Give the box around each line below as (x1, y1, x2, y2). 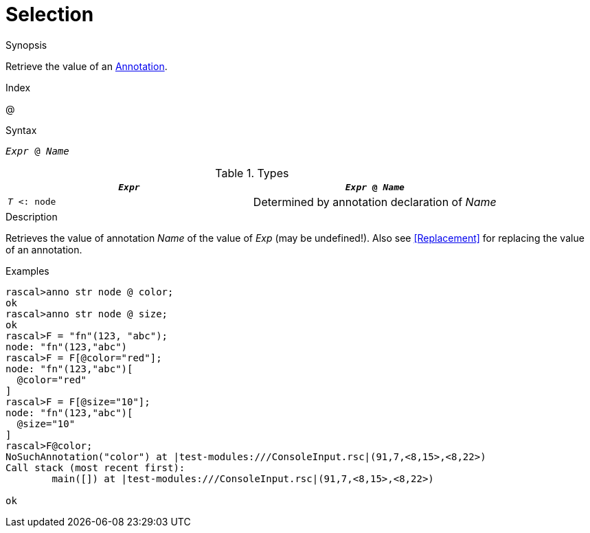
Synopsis (5, 38, 47, 51)
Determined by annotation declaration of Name (253, 194, 497, 209)
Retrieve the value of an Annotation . (5, 60, 168, 72)
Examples (5, 264, 49, 277)
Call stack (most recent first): (5, 462, 185, 473)
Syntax (5, 124, 37, 136)
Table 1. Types (215, 166, 289, 180)
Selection (5, 3, 94, 26)
